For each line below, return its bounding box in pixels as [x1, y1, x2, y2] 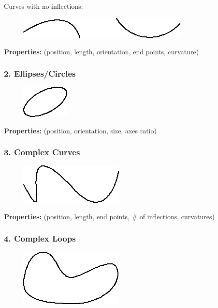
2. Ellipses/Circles [4, 67, 76, 79]
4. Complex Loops [4, 232, 76, 244]
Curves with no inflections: [4, 1, 83, 11]
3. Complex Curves [4, 146, 80, 158]
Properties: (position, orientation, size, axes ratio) [4, 125, 157, 135]
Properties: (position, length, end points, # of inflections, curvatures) [4, 211, 215, 221]
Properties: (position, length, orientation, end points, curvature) [4, 47, 199, 57]
